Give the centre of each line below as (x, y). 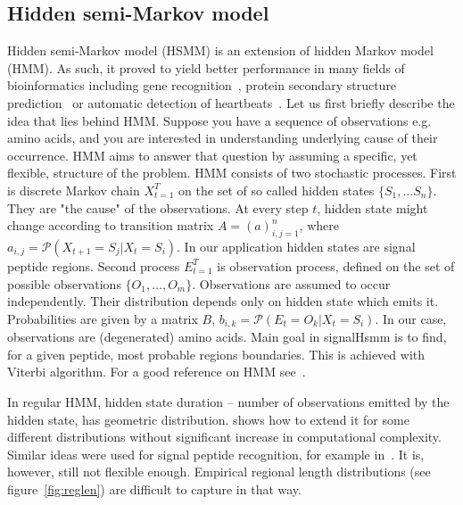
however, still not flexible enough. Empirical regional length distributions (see (219, 472)
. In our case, (411, 318)
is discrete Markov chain (74, 190)
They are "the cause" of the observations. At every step (158, 207)
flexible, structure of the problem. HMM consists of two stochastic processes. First (232, 173)
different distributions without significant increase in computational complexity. (224, 437)
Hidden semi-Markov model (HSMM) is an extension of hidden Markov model (220, 50)
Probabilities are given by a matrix (103, 318)
